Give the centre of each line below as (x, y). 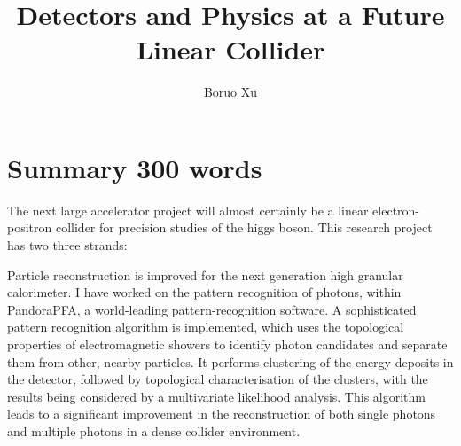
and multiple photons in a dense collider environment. (154, 430)
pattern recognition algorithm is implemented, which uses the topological (206, 327)
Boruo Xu (230, 92)
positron (30, 227)
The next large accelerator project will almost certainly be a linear (188, 210)
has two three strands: (67, 245)
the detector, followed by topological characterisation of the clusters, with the (218, 379)
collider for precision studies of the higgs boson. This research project (244, 227)
